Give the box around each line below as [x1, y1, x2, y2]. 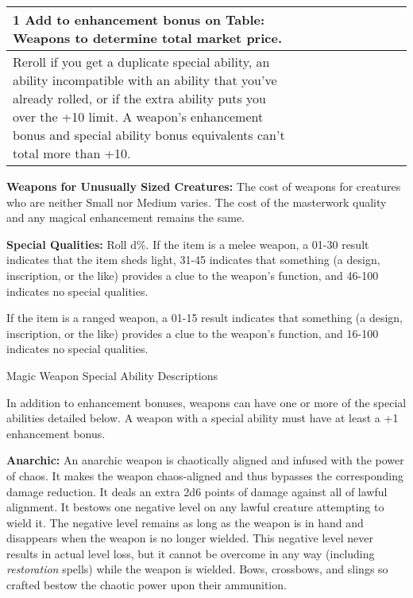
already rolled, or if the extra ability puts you [13, 89, 266, 107]
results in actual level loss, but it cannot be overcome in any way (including [6, 545, 375, 561]
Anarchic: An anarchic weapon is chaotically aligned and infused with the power [6, 452, 404, 468]
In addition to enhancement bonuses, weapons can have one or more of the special [6, 394, 407, 410]
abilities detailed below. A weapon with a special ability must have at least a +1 [6, 410, 399, 426]
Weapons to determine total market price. [13, 29, 283, 47]
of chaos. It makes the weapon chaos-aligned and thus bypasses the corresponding [6, 467, 403, 483]
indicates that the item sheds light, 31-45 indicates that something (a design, [6, 251, 380, 268]
